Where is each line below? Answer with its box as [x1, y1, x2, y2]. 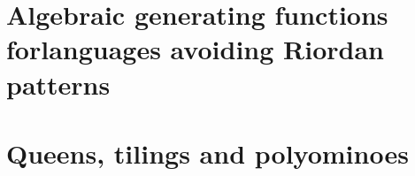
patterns [6, 65, 111, 102]
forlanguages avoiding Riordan [6, 31, 384, 67]
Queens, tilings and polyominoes [6, 134, 409, 171]
